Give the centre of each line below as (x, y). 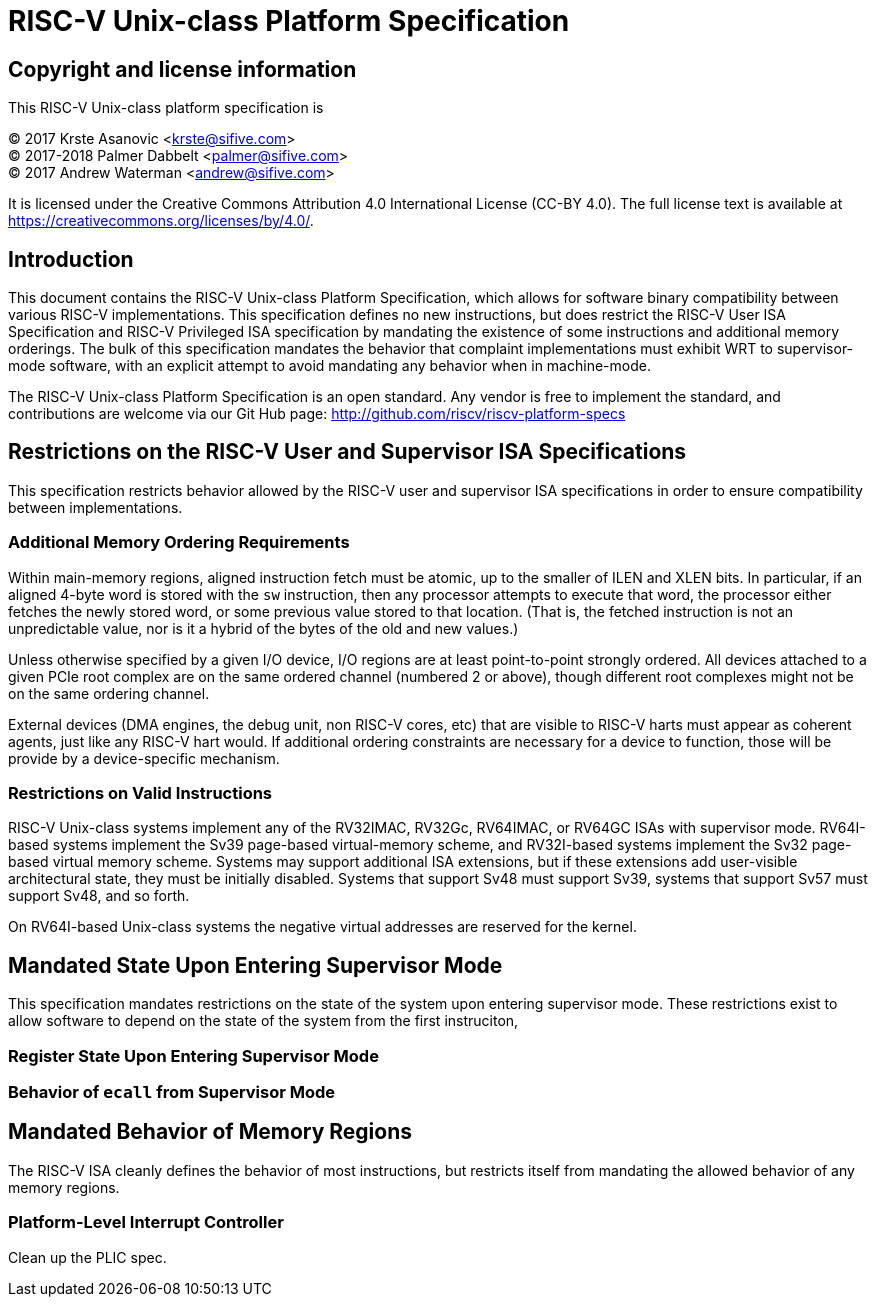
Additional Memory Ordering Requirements (179, 542)
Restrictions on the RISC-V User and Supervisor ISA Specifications (347, 452)
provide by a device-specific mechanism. (144, 758)
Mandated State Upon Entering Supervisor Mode (255, 965)
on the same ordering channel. (109, 693)
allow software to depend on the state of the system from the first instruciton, (263, 1021)
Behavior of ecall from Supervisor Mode (172, 1091)
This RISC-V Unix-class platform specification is (166, 108)
